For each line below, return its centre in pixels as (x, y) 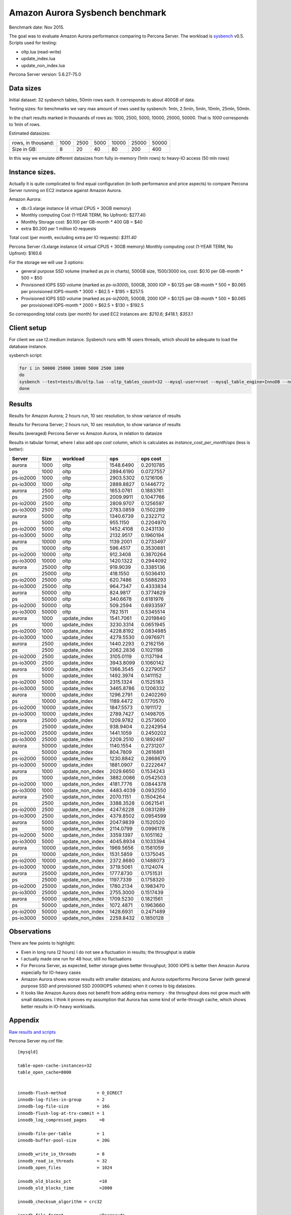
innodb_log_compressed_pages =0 (61, 1120)
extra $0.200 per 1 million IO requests (59, 229)
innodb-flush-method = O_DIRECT (70, 1093)
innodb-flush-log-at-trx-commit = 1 (61, 1113)
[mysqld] (28, 1052)
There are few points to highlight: (42, 943)
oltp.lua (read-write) (41, 52)
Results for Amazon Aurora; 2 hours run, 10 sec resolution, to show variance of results (95, 416)
